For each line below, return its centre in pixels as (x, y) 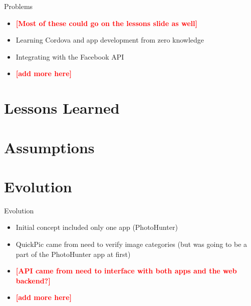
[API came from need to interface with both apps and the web (126, 271)
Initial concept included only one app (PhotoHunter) (97, 227)
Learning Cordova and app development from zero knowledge (110, 40)
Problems (19, 6)
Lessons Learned (62, 108)
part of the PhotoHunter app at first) (73, 254)
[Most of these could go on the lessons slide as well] (107, 23)
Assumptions (49, 147)
